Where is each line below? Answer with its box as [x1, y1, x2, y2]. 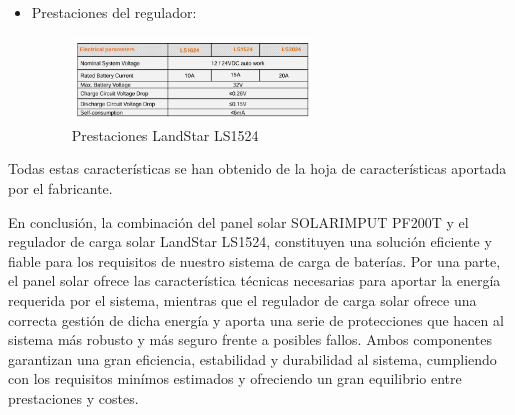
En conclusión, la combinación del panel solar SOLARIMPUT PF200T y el [8, 211, 469, 232]
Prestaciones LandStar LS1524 [71, 124, 259, 145]
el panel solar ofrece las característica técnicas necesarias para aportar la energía [8, 270, 501, 291]
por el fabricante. [8, 177, 113, 198]
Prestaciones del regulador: [31, 2, 197, 22]
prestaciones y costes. [8, 387, 139, 408]
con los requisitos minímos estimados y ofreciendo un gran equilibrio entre [8, 368, 462, 389]
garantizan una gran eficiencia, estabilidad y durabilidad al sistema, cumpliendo [8, 348, 497, 369]
